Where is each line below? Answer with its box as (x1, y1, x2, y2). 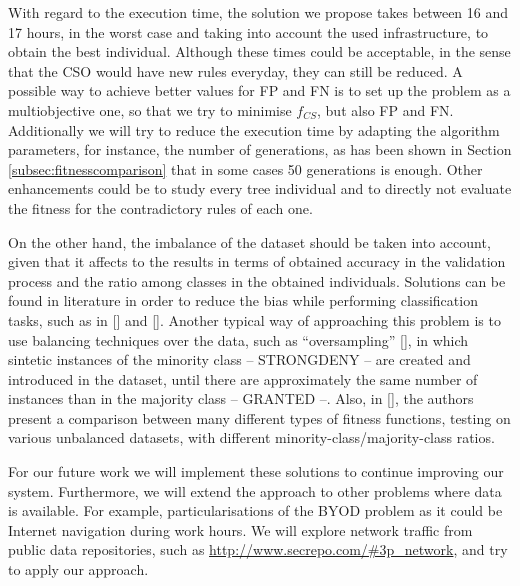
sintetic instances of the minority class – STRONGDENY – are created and (8, 349, 471, 370)
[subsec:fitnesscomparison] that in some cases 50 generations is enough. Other (8, 158, 483, 179)
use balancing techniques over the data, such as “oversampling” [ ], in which (8, 329, 469, 350)
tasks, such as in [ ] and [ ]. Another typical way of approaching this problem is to (8, 309, 501, 330)
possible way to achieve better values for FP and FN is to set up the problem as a (8, 80, 511, 101)
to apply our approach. (8, 559, 149, 580)
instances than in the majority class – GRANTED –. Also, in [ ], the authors (8, 388, 474, 409)
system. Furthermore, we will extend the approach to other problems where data (8, 480, 502, 501)
